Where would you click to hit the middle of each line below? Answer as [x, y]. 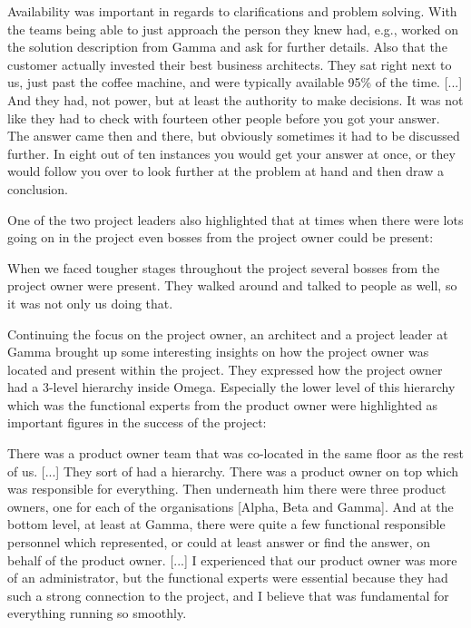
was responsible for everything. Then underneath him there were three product [227, 489]
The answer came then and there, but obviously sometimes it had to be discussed [234, 136]
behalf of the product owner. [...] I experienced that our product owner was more [232, 559]
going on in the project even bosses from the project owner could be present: [221, 237]
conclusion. [38, 188]
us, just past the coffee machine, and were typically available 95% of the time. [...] [235, 82]
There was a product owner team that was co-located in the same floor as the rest [235, 453]
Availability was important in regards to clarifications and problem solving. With [232, 11]
